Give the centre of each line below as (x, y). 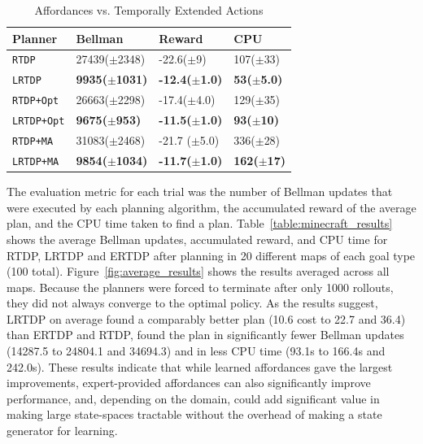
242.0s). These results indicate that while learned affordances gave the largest (200, 366)
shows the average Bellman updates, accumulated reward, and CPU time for (197, 239)
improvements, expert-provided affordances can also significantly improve (189, 383)
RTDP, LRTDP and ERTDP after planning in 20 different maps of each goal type (211, 255)
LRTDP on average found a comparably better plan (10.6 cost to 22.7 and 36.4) (206, 318)
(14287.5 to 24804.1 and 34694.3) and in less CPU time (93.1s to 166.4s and (196, 351)
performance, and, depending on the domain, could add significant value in (193, 398)
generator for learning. (62, 431)
